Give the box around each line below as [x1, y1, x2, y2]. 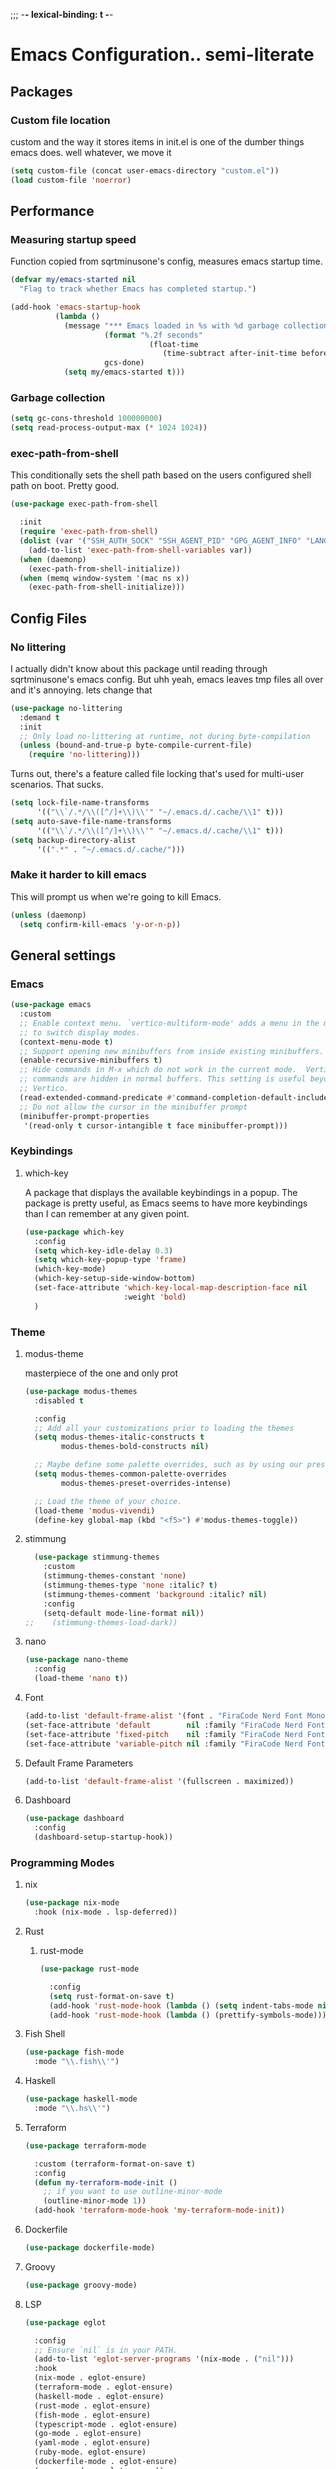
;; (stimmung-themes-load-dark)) [24, 1617, 178, 1628]
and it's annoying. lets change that [10, 684, 153, 696]
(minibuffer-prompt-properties [19, 1111, 150, 1121]
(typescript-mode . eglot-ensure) [34, 2419, 178, 2429]
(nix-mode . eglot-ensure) [34, 2373, 147, 2383]
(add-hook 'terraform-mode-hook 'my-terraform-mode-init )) [34, 2205, 286, 2216]
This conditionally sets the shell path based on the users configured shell [10, 469, 312, 481]
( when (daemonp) [19, 554, 87, 564]
